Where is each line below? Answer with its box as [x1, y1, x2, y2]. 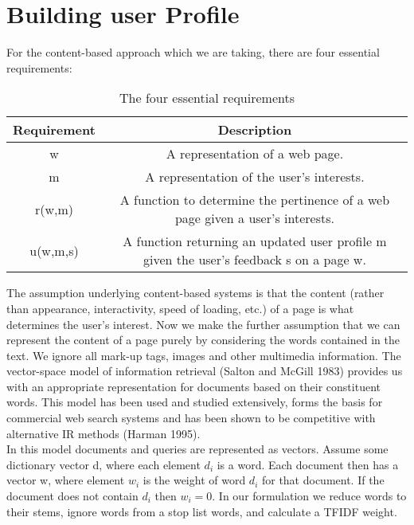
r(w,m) [34, 199, 73, 218]
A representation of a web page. [166, 144, 344, 163]
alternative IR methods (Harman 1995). [6, 425, 201, 441]
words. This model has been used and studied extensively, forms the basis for [6, 394, 383, 410]
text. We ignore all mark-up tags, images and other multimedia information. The [6, 347, 401, 363]
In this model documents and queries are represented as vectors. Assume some [6, 441, 389, 457]
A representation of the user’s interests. [145, 167, 365, 186]
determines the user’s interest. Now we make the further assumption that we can [6, 315, 400, 332]
